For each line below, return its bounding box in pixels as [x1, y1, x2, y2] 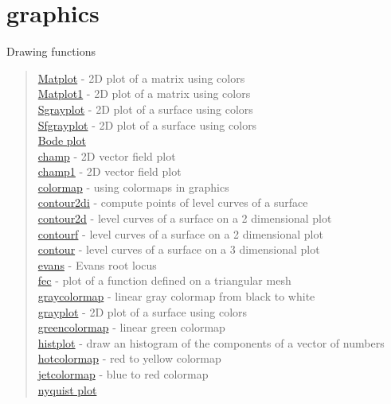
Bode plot [37, 132, 86, 149]
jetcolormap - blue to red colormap [37, 366, 209, 382]
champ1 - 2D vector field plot [37, 163, 182, 180]
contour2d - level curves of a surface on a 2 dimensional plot [37, 210, 332, 227]
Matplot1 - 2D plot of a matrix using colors [37, 85, 251, 102]
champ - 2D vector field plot [37, 147, 176, 164]
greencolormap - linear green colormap [37, 319, 225, 336]
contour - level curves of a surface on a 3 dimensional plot [37, 241, 320, 258]
